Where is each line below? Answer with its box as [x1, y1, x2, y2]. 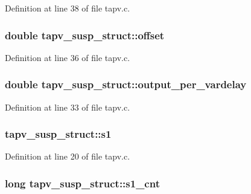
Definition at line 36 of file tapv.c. [5, 51, 130, 63]
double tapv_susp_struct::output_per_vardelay [5, 77, 247, 92]
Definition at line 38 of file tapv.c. [5, 2, 130, 14]
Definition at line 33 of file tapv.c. [5, 100, 130, 113]
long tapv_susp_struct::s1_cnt [5, 175, 160, 190]
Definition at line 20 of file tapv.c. [5, 150, 130, 163]
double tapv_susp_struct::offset [5, 27, 165, 42]
